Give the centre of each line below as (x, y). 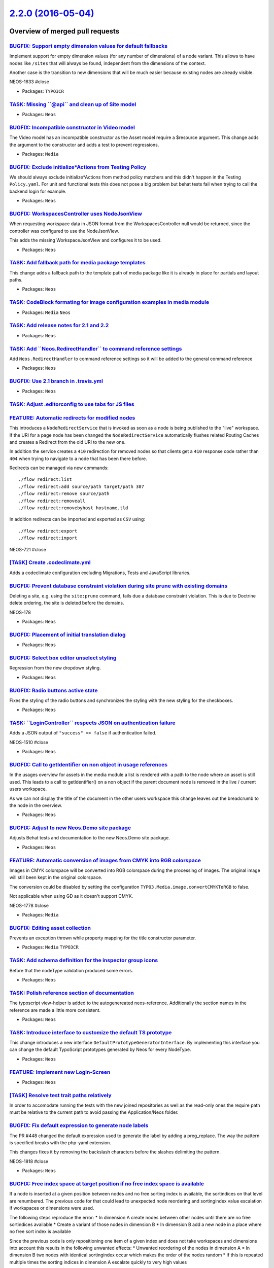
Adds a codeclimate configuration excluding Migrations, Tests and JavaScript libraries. (100, 573)
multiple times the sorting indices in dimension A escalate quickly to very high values (98, 1262)
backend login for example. (38, 191)
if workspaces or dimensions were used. (52, 1208)
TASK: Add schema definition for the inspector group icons (84, 960)
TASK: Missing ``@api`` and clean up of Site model (73, 104)
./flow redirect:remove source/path (64, 494)
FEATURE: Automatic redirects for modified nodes (72, 417)
